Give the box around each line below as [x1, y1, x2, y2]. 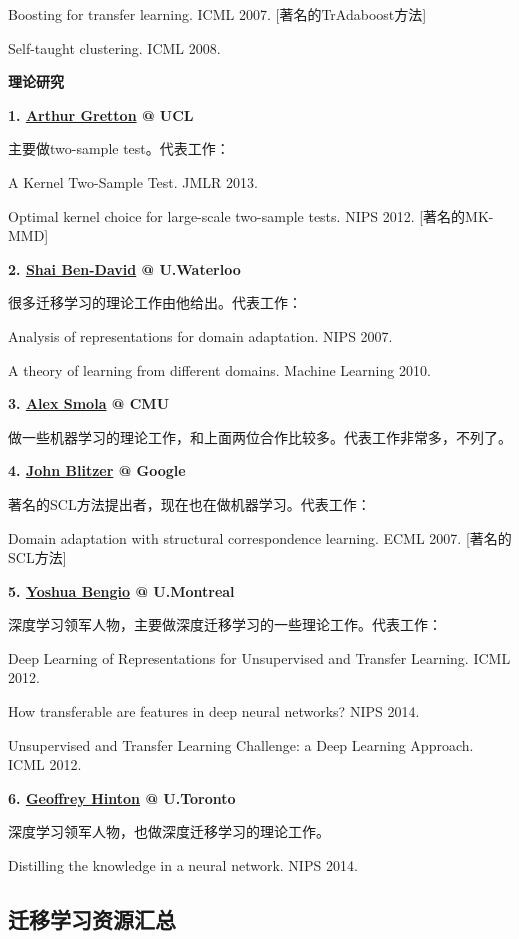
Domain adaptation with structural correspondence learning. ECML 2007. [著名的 [8, 527, 512, 548]
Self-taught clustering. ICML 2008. [8, 37, 221, 58]
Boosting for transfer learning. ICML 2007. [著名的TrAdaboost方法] [8, 4, 427, 24]
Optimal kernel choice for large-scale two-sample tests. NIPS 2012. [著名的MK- [8, 205, 494, 226]
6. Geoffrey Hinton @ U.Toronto [8, 787, 236, 808]
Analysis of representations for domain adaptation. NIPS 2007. [8, 325, 393, 346]
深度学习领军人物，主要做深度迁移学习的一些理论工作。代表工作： [8, 614, 442, 635]
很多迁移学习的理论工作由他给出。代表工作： [8, 292, 302, 313]
